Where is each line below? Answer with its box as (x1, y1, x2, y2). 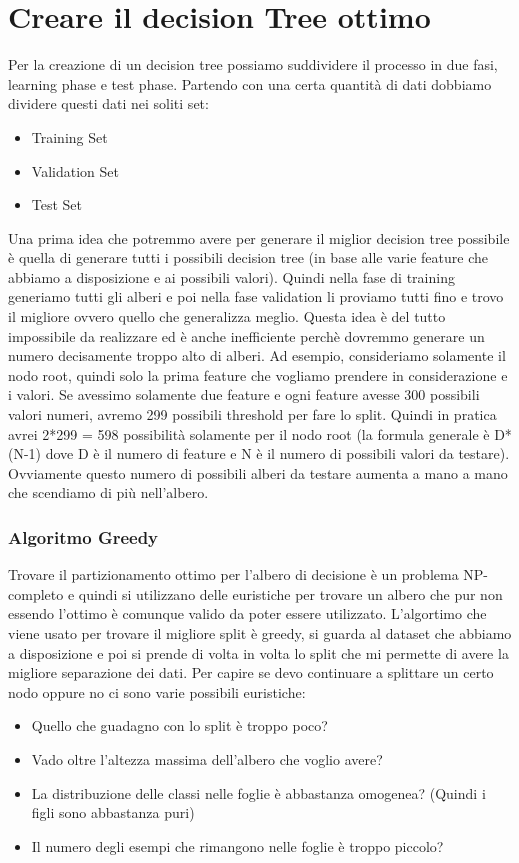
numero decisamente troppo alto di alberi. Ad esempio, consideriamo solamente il (8, 345, 506, 366)
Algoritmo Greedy (8, 524, 159, 549)
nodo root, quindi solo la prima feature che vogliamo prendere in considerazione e (8, 364, 508, 385)
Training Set (31, 126, 108, 147)
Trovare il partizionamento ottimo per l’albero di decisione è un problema (8, 564, 459, 585)
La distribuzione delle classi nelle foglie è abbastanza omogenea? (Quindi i (31, 782, 486, 803)
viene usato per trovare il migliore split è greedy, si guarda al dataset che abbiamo (8, 623, 512, 643)
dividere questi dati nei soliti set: (8, 93, 209, 114)
